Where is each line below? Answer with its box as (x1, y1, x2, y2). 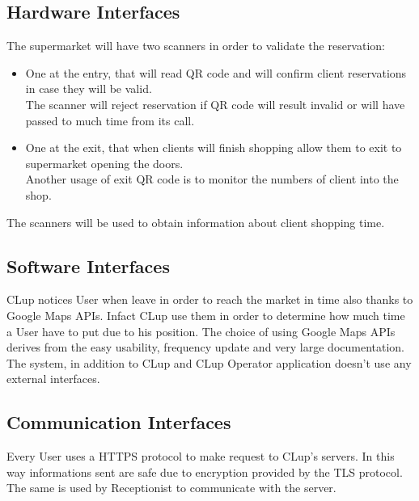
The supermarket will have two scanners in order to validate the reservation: (6, 37, 385, 54)
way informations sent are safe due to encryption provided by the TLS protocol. (6, 463, 403, 480)
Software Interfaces (6, 253, 170, 278)
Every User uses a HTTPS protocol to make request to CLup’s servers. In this (6, 448, 395, 465)
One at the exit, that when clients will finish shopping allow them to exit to (25, 139, 402, 156)
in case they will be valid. (25, 80, 152, 97)
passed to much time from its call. (25, 112, 195, 128)
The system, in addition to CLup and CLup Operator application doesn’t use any (6, 354, 412, 371)
